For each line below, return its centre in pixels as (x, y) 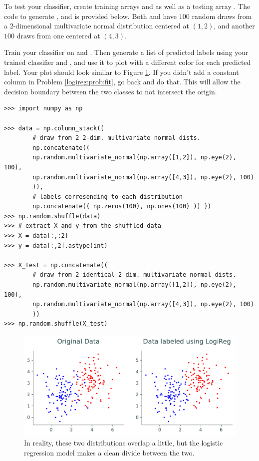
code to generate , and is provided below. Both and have (91, 16)
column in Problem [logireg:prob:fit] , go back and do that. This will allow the (122, 82)
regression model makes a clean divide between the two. (109, 452)
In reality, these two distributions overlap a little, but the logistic (124, 443)
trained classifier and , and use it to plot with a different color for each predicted (128, 62)
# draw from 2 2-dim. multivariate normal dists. (117, 138)
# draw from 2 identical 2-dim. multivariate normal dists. (134, 275)
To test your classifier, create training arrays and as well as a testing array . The (127, 6)
